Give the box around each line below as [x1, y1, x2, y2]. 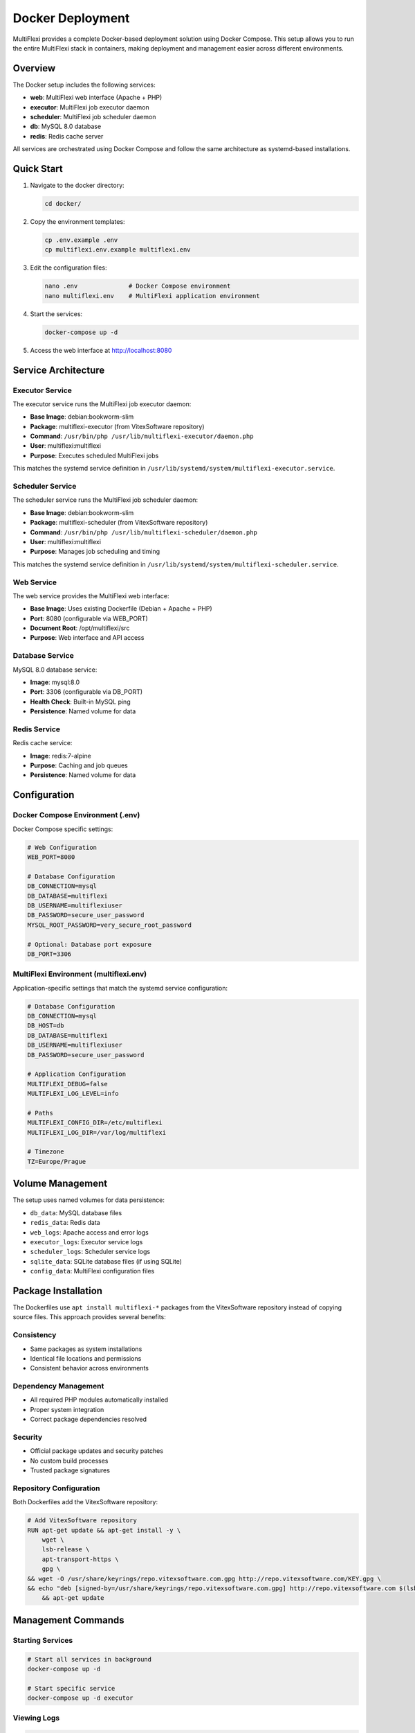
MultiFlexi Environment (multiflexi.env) [12, 969, 147, 979]
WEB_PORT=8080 [27, 853, 75, 861]
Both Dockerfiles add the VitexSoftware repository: [12, 1498, 158, 1506]
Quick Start [12, 163, 63, 175]
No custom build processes [30, 1456, 109, 1465]
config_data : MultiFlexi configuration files [30, 1267, 155, 1275]
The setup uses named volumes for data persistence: [12, 1196, 165, 1204]
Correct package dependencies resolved [30, 1415, 147, 1424]
